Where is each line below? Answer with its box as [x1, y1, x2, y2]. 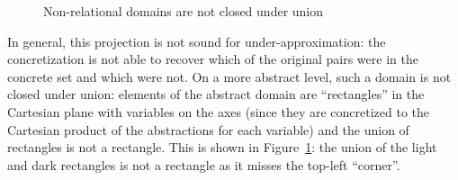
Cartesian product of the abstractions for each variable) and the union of [7, 120, 409, 139]
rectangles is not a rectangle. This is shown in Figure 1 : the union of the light [7, 138, 437, 157]
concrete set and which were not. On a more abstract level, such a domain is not [7, 67, 452, 85]
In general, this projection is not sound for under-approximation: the [7, 31, 386, 50]
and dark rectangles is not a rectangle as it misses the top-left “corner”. [7, 155, 400, 174]
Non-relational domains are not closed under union [43, 2, 324, 20]
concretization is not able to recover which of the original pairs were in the [7, 49, 418, 68]
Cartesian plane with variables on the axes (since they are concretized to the [7, 102, 430, 121]
